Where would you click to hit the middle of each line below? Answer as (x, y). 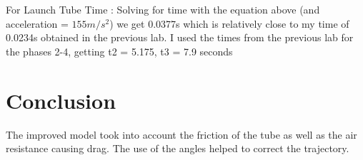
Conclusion (61, 100)
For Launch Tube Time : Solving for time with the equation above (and (163, 9)
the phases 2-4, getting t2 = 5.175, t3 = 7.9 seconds (119, 51)
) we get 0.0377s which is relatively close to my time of (229, 23)
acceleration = (37, 23)
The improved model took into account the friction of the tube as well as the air (181, 134)
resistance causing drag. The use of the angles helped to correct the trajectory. (178, 148)
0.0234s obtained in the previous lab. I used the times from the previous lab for (180, 37)
